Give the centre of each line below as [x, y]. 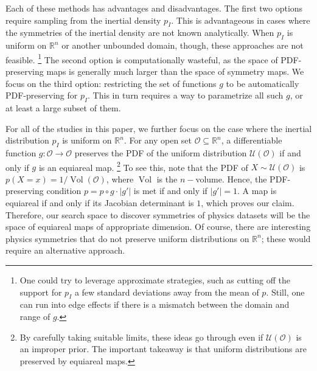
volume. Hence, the [231, 179]
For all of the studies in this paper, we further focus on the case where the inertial [159, 128]
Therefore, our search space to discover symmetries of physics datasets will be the [158, 214]
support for [41, 292]
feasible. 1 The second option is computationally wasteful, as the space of [142, 58]
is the [167, 179]
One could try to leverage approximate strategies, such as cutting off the [155, 280]
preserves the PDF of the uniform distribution [161, 153]
